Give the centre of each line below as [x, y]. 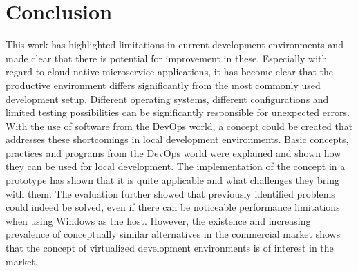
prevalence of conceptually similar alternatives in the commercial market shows [173, 234]
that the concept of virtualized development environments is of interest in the [170, 248]
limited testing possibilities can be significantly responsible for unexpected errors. [178, 112]
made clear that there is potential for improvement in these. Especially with [167, 58]
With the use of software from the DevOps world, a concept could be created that [179, 125]
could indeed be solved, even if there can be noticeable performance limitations [173, 207]
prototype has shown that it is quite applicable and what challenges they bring [173, 180]
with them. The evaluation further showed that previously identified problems [170, 193]
